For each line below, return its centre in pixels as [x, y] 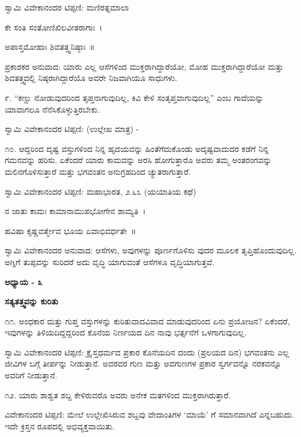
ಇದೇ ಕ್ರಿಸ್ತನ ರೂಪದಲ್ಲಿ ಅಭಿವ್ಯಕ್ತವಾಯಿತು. [60, 426]
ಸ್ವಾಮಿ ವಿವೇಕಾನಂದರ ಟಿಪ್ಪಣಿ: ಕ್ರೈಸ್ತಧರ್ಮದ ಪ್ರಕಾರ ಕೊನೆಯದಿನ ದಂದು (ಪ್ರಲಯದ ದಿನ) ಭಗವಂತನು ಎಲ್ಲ [147, 352]
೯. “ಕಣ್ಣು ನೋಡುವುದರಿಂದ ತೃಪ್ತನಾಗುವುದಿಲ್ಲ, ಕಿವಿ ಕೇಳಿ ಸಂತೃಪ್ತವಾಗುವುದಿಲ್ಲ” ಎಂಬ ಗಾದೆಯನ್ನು [134, 97]
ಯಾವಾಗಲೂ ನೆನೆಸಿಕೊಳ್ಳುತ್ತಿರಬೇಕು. [52, 109]
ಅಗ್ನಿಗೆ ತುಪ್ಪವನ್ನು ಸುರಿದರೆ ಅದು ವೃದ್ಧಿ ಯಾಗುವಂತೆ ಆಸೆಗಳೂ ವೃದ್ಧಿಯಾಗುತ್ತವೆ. [110, 261]
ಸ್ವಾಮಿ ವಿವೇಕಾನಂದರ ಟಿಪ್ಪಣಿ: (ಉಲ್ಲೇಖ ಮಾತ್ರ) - [72, 129]
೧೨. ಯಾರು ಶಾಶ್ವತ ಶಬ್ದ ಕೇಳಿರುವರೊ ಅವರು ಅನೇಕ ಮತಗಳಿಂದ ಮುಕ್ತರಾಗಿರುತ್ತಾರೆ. [118, 394]
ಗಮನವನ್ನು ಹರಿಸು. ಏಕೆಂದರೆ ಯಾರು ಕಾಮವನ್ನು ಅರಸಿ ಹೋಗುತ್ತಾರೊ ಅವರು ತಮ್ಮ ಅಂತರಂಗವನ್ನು [138, 160]
